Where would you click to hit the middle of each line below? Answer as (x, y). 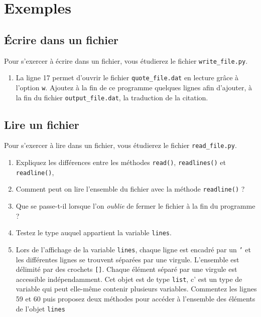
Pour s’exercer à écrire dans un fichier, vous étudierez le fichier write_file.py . (126, 60)
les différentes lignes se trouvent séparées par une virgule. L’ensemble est (127, 259)
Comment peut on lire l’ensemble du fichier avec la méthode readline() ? (130, 189)
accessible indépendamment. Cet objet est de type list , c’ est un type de (129, 279)
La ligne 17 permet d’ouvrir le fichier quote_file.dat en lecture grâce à (127, 77)
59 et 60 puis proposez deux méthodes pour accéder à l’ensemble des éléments (136, 299)
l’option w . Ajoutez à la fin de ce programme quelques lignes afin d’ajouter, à (134, 87)
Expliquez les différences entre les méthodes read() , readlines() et (121, 162)
